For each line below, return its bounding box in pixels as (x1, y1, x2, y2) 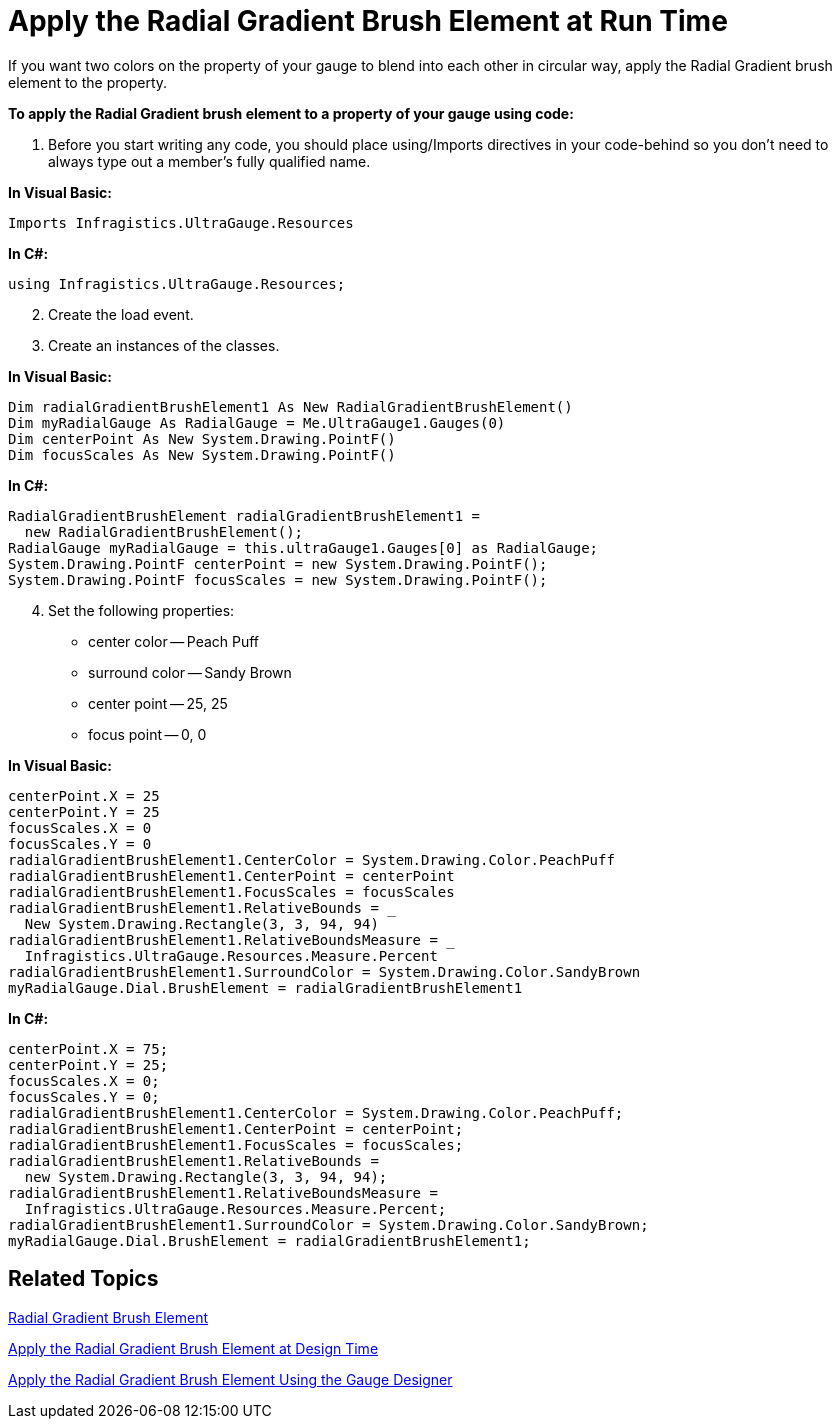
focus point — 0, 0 (88, 725, 207, 743)
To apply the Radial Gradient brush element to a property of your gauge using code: (8, 104, 574, 122)
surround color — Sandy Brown (88, 663, 292, 681)
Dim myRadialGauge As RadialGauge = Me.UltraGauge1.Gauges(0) (8, 414, 506, 431)
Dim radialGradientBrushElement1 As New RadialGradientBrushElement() (8, 398, 573, 415)
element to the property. (8, 73, 168, 91)
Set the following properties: (48, 601, 235, 619)
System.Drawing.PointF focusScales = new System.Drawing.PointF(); (8, 571, 548, 588)
